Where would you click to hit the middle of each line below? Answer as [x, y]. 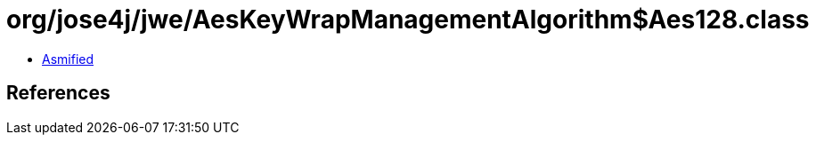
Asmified [68, 59]
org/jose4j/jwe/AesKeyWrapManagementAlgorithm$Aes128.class [408, 20]
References [58, 93]
